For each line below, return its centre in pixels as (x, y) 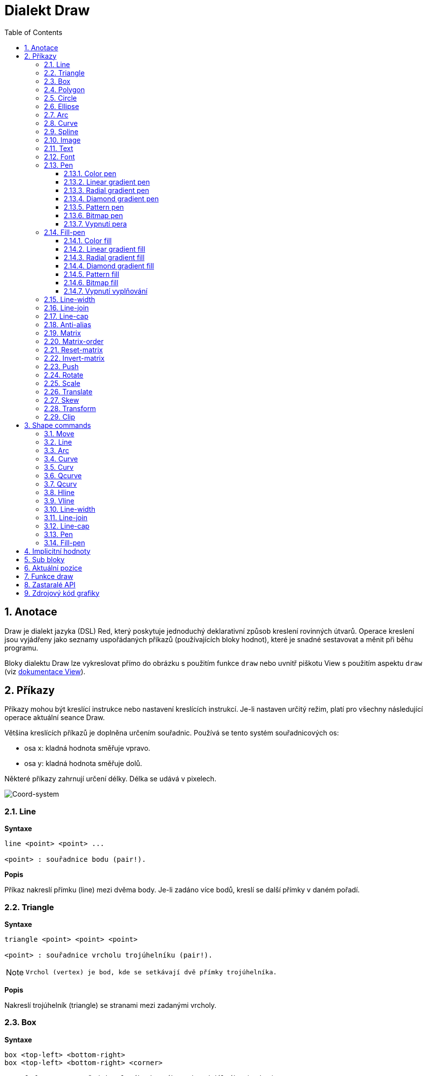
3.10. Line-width (70, 509)
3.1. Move (59, 433)
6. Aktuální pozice (53, 568)
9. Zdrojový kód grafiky (62, 593)
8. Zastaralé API (50, 584)
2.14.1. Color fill (88, 240)
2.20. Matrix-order (74, 341)
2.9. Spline (61, 131)
